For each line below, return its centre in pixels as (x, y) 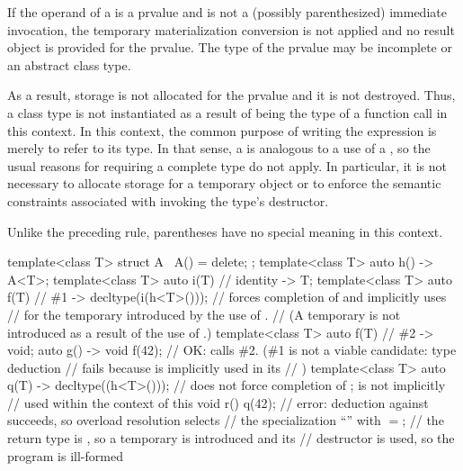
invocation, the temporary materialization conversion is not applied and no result (231, 29)
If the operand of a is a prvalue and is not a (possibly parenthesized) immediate (227, 12)
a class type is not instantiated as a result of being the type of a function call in (227, 112)
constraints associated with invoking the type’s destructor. (168, 200)
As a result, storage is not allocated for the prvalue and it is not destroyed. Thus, (231, 95)
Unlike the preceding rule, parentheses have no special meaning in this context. (225, 231)
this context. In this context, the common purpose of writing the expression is (222, 130)
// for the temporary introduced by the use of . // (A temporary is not (204, 314)
